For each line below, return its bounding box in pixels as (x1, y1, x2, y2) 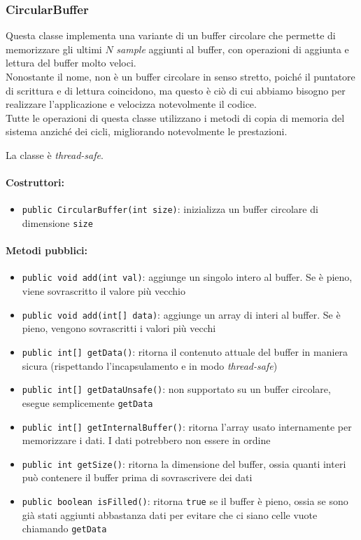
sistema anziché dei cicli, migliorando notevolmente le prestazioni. (6, 124, 288, 139)
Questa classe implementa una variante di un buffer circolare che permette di (6, 28, 336, 43)
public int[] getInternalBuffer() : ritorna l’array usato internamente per (22, 419, 352, 434)
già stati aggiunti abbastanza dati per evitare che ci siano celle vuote (22, 507, 318, 522)
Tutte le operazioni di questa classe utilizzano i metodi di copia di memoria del (6, 110, 345, 125)
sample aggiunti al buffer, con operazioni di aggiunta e (116, 41, 349, 56)
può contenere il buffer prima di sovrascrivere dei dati (22, 470, 253, 485)
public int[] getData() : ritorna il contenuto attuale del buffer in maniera (22, 344, 348, 359)
